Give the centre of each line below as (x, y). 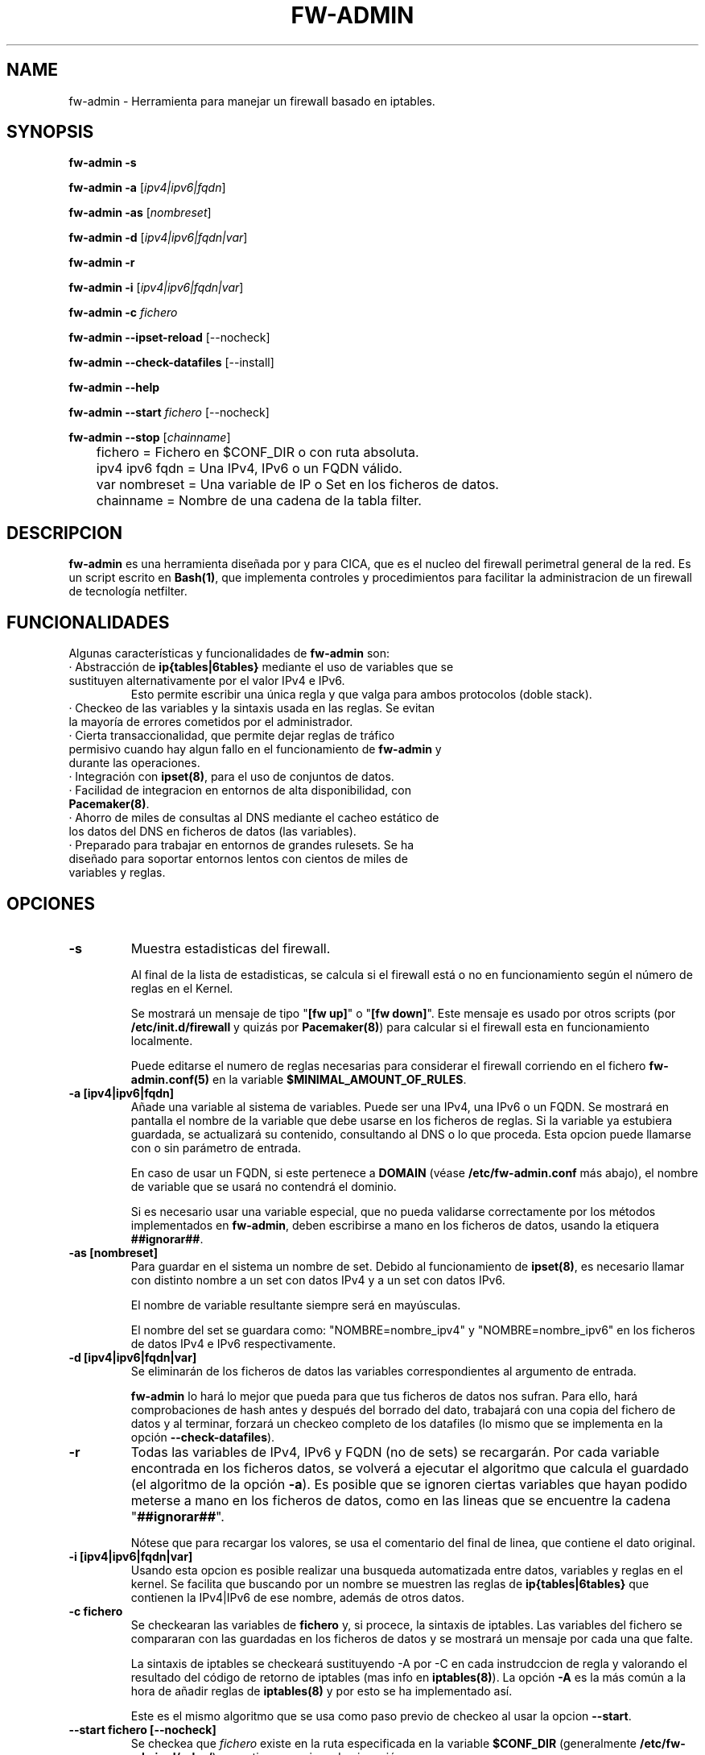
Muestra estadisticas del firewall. (231, 948)
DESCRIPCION (65, 533)
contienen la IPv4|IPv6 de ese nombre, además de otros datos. (298, 1597)
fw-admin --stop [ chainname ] (150, 438)
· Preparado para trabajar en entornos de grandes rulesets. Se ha (241, 845)
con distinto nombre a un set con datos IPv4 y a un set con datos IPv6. (318, 1280)
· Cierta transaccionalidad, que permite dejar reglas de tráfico (232, 736)
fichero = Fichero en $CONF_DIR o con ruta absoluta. (258, 452)
